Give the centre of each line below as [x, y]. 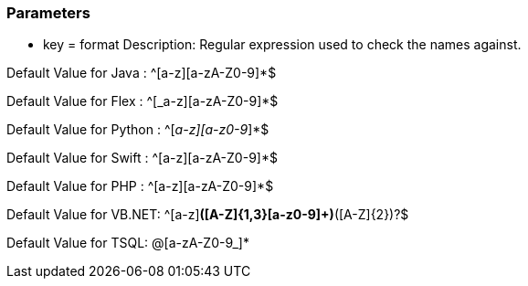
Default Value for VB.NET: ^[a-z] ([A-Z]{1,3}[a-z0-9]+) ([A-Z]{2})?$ [208, 215]
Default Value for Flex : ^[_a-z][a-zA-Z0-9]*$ [143, 101]
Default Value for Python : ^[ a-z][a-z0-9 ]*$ [138, 130]
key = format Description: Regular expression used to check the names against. [282, 45]
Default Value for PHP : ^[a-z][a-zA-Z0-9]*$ [140, 186]
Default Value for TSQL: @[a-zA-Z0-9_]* [128, 243]
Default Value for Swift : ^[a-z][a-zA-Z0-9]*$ [142, 158]
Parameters [48, 13]
